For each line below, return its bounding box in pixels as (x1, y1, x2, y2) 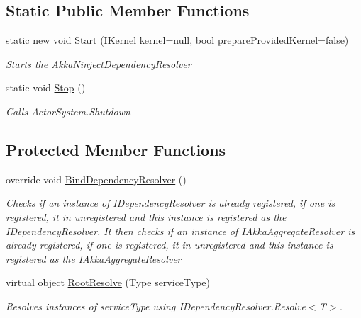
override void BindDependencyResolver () (6, 171, 187, 186)
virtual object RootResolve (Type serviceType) (6, 275, 211, 290)
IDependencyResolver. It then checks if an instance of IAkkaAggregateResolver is (6, 223, 355, 238)
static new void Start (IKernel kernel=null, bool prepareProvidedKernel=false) (6, 33, 349, 47)
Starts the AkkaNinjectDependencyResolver (6, 56, 191, 71)
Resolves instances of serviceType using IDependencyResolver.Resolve (6, 298, 306, 313)
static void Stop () (6, 80, 86, 95)
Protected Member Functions (6, 138, 226, 160)
